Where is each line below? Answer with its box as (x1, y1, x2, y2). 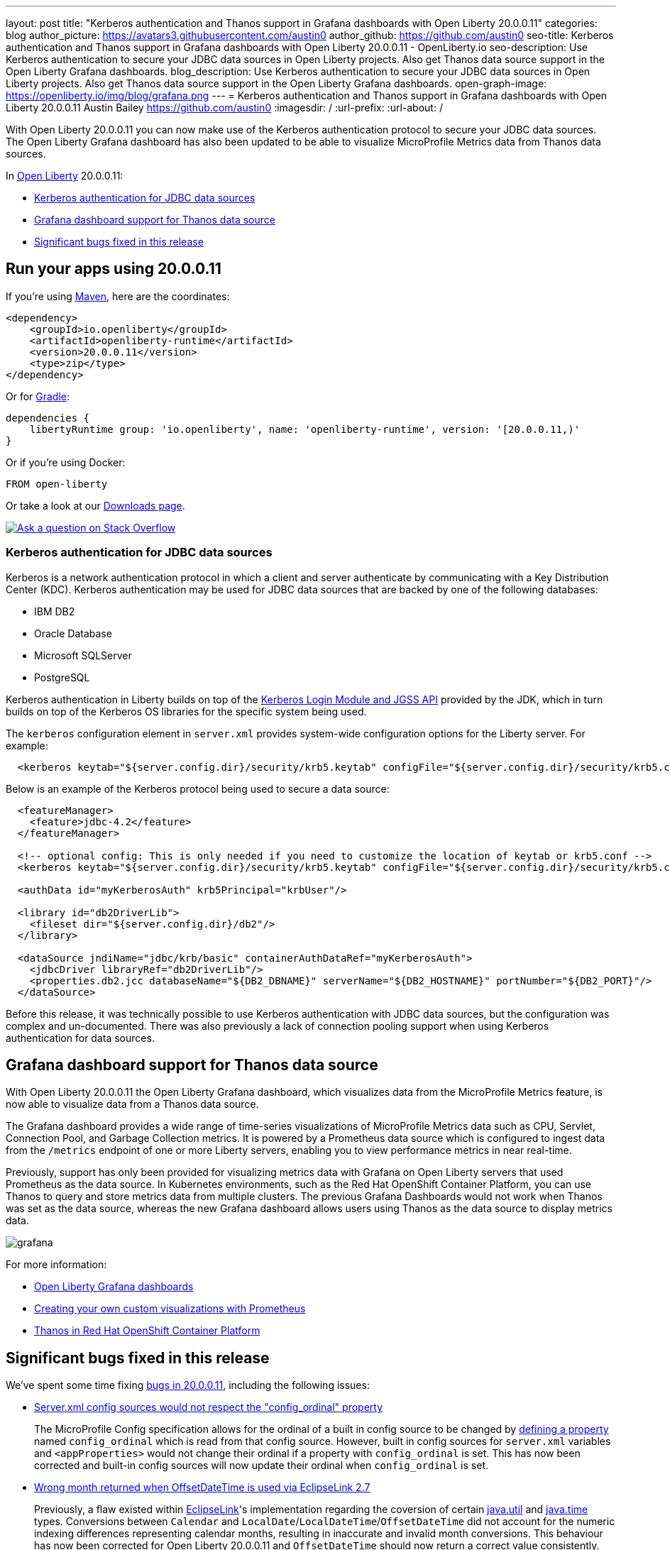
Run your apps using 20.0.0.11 (6, 260, 221, 278)
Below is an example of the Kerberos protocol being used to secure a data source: (6, 782, 390, 795)
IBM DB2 (34, 605, 75, 617)
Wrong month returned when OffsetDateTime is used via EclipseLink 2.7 (34, 1481, 370, 1494)
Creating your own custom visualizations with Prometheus (34, 1302, 306, 1315)
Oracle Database (34, 627, 112, 639)
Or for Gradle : (6, 390, 70, 402)
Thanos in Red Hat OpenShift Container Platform (34, 1324, 260, 1337)
